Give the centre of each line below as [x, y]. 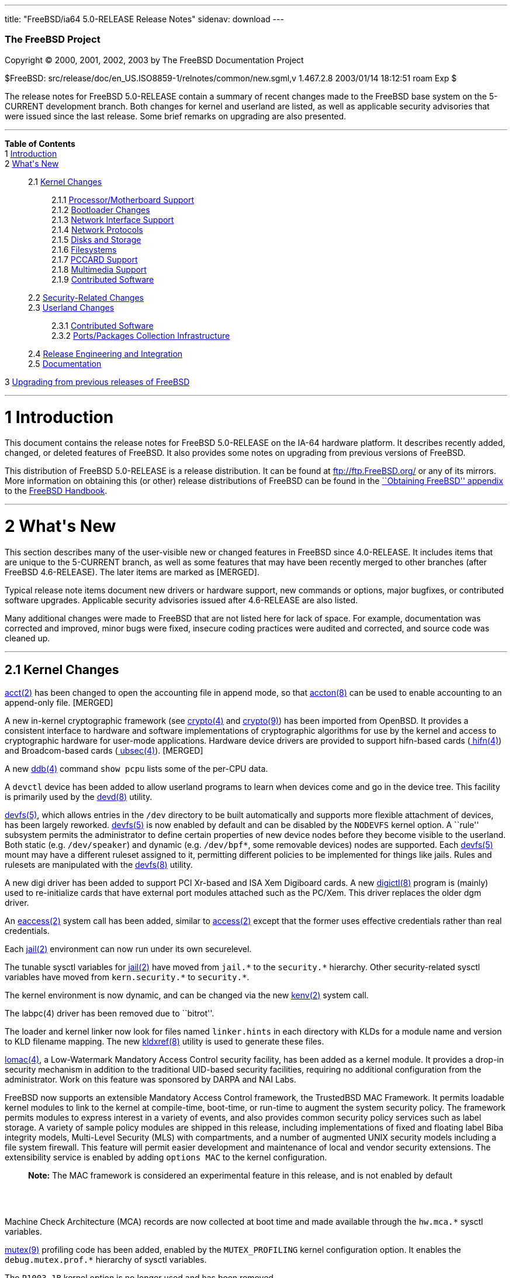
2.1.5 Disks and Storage [96, 239]
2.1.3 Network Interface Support [113, 219]
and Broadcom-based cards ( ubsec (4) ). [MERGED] [104, 750]
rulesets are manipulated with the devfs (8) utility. [99, 864]
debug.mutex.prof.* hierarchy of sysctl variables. [106, 1259]
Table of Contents [40, 143]
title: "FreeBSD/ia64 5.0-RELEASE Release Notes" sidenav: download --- [144, 19]
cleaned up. [27, 638]
